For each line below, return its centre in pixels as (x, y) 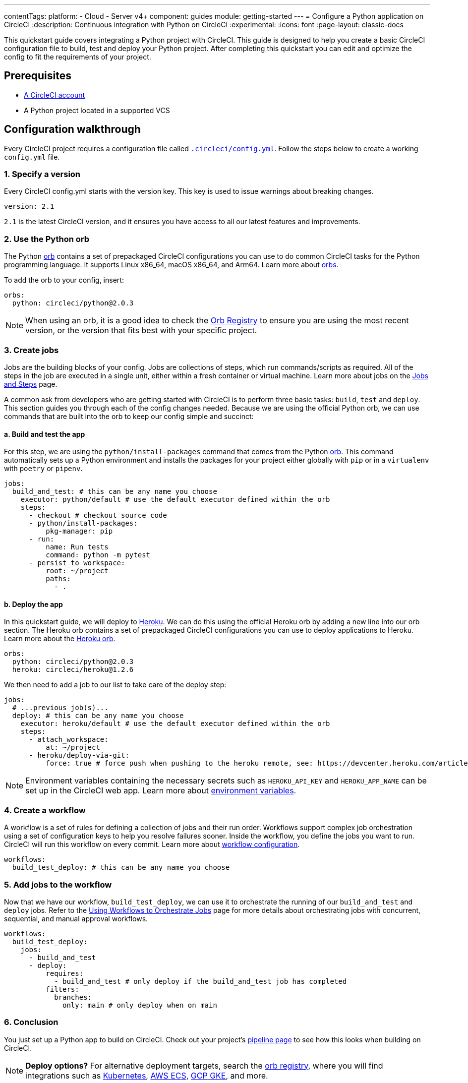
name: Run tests (77, 547)
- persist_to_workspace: (77, 563)
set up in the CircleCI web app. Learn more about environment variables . (161, 791)
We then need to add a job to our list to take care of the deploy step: (115, 685)
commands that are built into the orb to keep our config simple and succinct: (129, 416)
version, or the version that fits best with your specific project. (141, 331)
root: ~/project (77, 571)
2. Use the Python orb (47, 239)
